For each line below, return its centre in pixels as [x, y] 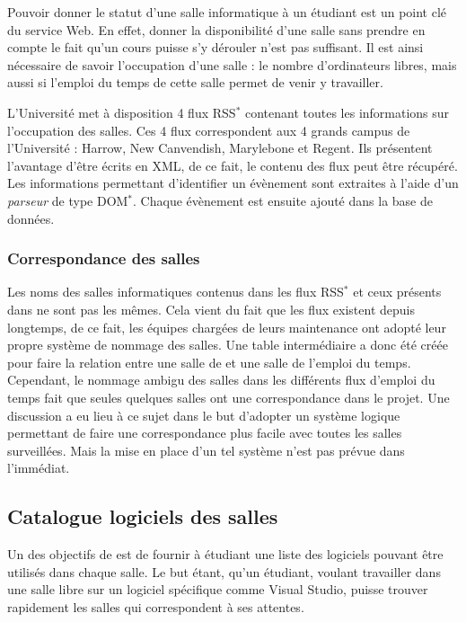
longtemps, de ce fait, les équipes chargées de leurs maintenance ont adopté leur [227, 327]
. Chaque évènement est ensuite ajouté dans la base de [283, 200]
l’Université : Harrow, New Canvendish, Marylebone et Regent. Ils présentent [220, 148]
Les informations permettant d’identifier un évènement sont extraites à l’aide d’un [233, 183]
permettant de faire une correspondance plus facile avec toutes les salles [205, 433]
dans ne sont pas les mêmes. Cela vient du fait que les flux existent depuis [211, 309]
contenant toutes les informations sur [347, 112]
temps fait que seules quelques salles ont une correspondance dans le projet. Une [229, 397]
